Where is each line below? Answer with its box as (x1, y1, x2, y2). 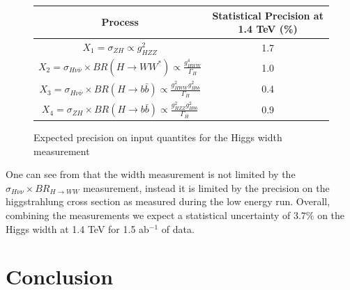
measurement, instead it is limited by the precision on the (82, 180, 330, 195)
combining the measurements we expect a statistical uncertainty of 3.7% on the (6, 208, 345, 223)
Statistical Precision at (212, 8, 324, 22)
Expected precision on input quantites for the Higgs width (33, 130, 282, 145)
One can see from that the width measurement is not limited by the (6, 167, 296, 182)
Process (101, 15, 139, 29)
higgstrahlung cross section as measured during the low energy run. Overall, (6, 194, 330, 209)
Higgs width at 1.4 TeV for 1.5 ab (6, 221, 149, 236)
